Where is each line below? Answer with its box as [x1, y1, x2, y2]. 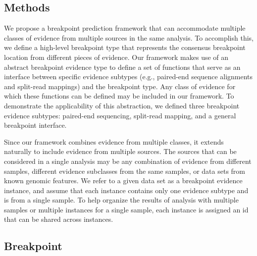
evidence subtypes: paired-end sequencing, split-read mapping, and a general [4, 110, 236, 120]
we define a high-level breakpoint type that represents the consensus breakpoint [4, 42, 246, 52]
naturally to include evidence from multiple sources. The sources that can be [4, 146, 237, 156]
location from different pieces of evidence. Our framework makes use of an [4, 51, 229, 62]
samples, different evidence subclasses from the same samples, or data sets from [4, 165, 246, 176]
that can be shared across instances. [4, 214, 113, 224]
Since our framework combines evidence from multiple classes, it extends [4, 136, 224, 147]
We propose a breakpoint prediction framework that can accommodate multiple [4, 23, 246, 33]
